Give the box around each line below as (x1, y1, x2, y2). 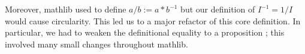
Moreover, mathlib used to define (5, 3, 126, 15)
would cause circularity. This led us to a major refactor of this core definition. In (5, 14, 301, 27)
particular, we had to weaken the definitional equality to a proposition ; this (5, 26, 285, 39)
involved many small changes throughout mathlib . (5, 37, 188, 50)
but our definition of (180, 3, 255, 15)
